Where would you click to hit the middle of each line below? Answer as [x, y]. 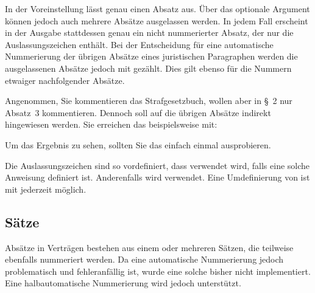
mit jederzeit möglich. [46, 189]
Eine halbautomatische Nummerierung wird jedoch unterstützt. [123, 283]
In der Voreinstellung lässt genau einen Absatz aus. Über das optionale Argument [157, 9]
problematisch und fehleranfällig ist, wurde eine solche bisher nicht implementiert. [158, 271]
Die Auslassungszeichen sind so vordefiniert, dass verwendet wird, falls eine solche [157, 165]
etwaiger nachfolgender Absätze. [65, 80]
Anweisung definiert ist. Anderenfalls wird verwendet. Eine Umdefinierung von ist [157, 177]
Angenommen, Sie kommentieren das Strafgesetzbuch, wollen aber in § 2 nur [149, 101]
